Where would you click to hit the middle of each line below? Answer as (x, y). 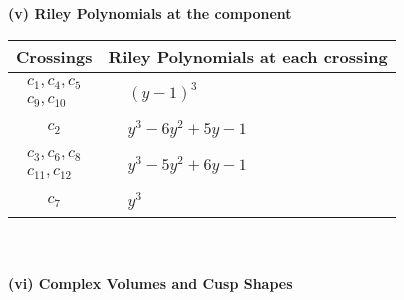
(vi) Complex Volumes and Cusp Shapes (150, 282)
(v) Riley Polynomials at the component (150, 13)
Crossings (54, 56)
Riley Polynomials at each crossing (248, 56)
